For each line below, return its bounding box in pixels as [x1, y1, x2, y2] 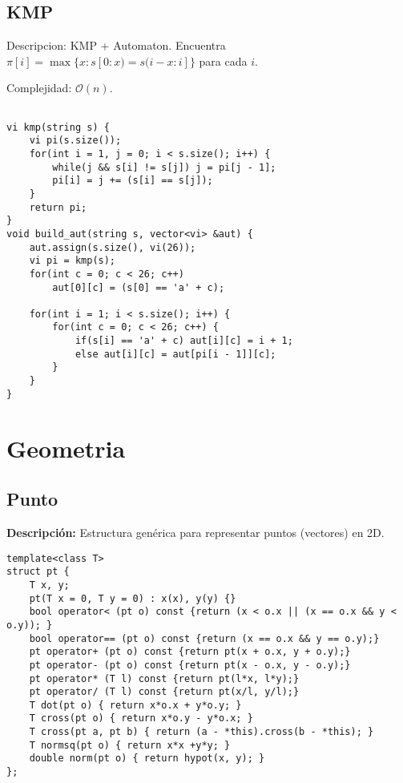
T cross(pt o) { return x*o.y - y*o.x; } [29, 712, 253, 724]
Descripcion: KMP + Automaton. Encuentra [6, 37, 226, 54]
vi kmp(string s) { [6, 121, 110, 133]
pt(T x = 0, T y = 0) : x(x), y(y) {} [29, 592, 236, 604]
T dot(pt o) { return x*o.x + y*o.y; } [29, 699, 242, 711]
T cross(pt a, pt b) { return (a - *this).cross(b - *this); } [29, 726, 374, 738]
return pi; [29, 201, 87, 213]
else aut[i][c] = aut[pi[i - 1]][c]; [75, 348, 276, 360]
